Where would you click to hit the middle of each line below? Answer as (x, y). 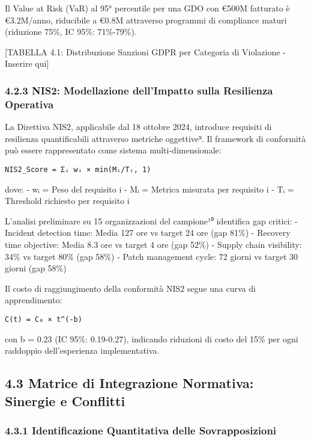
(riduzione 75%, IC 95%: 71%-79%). (71, 32)
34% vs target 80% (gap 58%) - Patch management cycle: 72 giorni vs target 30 (152, 256)
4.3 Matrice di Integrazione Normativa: (129, 383)
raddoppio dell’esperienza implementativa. (82, 350)
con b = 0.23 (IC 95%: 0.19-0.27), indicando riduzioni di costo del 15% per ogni (152, 338)
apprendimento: (34, 300)
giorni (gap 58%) (36, 268)
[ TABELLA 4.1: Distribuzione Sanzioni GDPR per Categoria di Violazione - (145, 51)
